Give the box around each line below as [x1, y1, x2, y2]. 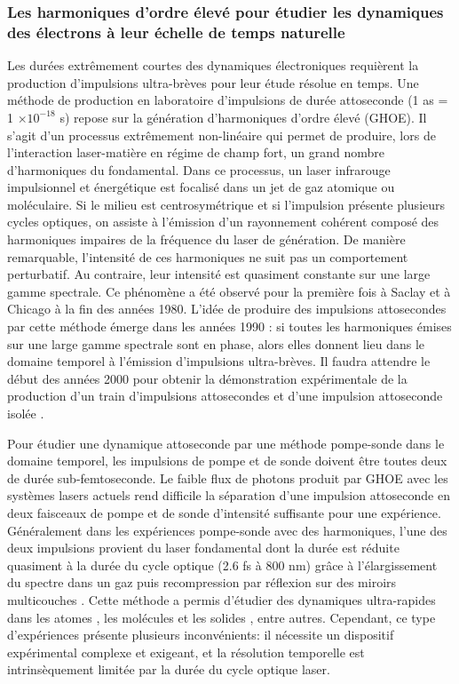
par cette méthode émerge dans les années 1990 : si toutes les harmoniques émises [7, 317, 452, 336]
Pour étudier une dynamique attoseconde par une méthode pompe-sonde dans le [7, 433, 445, 452]
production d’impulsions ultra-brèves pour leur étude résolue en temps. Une [7, 73, 419, 91]
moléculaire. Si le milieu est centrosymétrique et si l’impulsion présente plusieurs [7, 195, 446, 213]
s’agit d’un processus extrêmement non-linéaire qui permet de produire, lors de [7, 125, 436, 144]
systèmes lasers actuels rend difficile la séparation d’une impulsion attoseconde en [7, 486, 450, 505]
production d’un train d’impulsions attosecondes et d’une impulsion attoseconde [7, 386, 443, 405]
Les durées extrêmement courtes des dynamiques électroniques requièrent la [7, 56, 419, 75]
